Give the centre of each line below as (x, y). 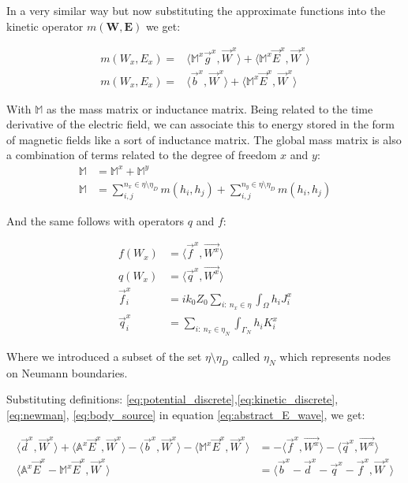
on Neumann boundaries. (67, 372)
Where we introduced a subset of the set (104, 356)
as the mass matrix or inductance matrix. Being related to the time (210, 108)
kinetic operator (45, 26)
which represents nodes (335, 356)
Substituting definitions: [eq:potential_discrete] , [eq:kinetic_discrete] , (172, 399)
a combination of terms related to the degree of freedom (142, 155)
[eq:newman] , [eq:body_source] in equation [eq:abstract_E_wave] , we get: (186, 414)
